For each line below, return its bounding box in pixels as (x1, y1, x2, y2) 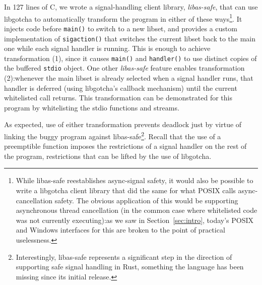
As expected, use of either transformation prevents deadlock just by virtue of (4, 119, 242, 130)
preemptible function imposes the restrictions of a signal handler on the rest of (4, 141, 247, 151)
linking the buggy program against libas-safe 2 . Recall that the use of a (4, 130, 221, 141)
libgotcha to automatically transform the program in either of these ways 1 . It (4, 12, 242, 24)
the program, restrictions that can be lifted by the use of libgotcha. (4, 150, 212, 161)
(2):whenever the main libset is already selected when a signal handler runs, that (4, 73, 253, 83)
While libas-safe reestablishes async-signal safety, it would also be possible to (16, 175, 253, 186)
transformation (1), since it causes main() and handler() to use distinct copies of (4, 52, 257, 63)
